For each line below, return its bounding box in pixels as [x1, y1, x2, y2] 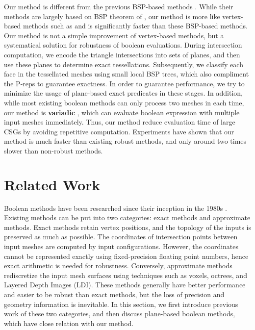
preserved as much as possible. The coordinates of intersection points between [4, 231, 238, 242]
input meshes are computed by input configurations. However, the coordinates [4, 241, 239, 251]
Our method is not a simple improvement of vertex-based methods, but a [4, 30, 224, 40]
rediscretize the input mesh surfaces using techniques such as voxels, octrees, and [4, 270, 247, 280]
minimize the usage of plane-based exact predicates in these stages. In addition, [4, 88, 243, 98]
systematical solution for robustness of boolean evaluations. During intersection [4, 40, 242, 50]
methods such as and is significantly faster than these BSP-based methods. [23, 21, 248, 31]
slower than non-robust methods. [4, 145, 103, 155]
